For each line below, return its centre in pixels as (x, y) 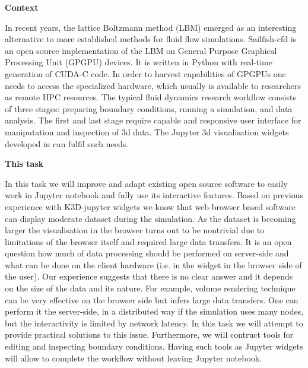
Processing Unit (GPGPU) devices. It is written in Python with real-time (139, 62)
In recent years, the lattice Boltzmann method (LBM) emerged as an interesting (151, 27)
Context (22, 7)
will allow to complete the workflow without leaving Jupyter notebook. (134, 358)
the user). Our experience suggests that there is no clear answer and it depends (149, 276)
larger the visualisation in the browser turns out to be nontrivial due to (135, 230)
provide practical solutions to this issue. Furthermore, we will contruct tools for (149, 334)
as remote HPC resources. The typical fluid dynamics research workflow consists (150, 97)
